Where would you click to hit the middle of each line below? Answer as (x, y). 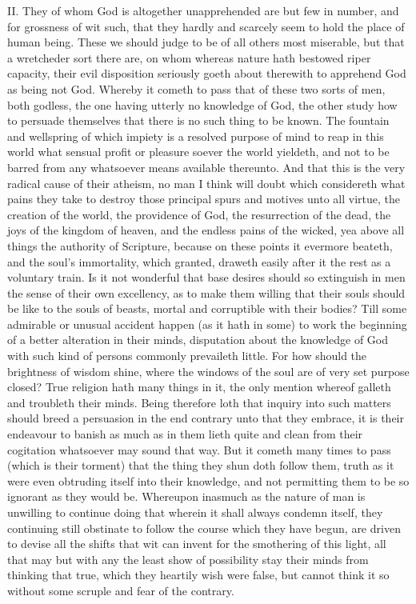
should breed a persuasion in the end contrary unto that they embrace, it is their (206, 418)
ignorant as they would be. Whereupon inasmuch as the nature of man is (186, 496)
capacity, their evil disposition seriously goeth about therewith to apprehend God (207, 73)
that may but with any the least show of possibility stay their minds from (188, 559)
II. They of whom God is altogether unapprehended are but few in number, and (203, 10)
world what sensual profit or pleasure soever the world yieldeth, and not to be (198, 152)
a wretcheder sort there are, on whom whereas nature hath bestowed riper (189, 57)
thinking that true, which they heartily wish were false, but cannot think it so (198, 575)
